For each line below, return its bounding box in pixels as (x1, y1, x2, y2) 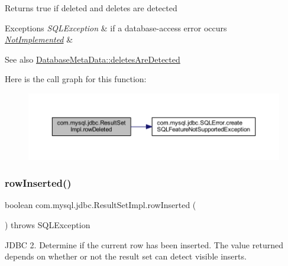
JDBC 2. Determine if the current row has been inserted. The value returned (5, 238, 283, 251)
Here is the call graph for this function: (5, 73, 147, 85)
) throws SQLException (5, 219, 90, 231)
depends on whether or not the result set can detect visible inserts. (5, 250, 247, 262)
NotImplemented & (5, 33, 73, 46)
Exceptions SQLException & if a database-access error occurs (5, 21, 227, 34)
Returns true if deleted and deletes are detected (5, 2, 177, 14)
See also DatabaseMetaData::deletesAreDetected (5, 53, 180, 65)
